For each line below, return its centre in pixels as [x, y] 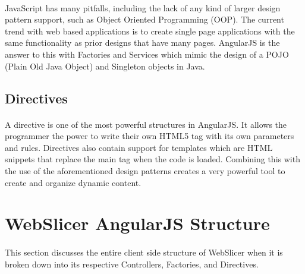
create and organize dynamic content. [73, 182]
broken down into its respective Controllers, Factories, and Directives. [132, 264]
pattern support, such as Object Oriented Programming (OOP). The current [144, 19]
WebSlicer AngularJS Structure [137, 223]
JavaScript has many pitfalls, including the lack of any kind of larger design [143, 7]
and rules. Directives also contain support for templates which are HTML [139, 147]
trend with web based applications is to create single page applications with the [150, 31]
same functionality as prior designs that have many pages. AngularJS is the [142, 42]
